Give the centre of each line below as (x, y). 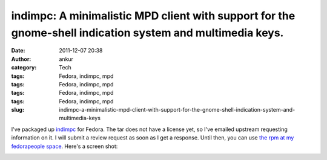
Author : (21, 59)
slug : (18, 110)
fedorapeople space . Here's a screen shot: (64, 146)
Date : (18, 51)
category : (24, 68)
